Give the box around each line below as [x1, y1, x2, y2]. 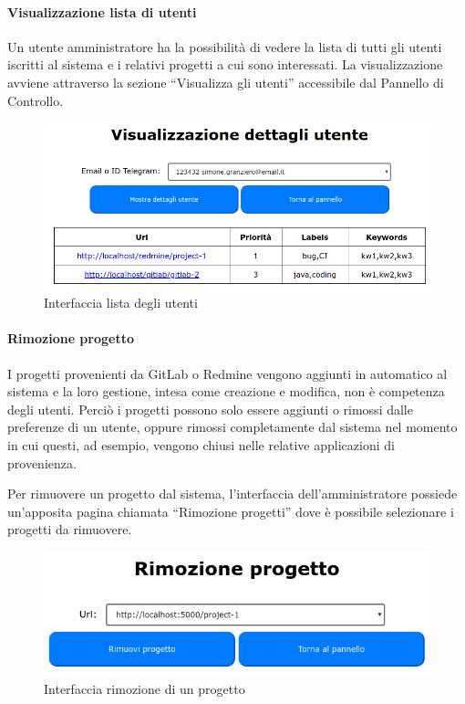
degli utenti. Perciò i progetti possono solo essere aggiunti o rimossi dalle [7, 399, 413, 418]
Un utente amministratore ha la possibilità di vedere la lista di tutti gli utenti [7, 37, 442, 56]
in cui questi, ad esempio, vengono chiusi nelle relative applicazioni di [7, 435, 395, 454]
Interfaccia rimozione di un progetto [44, 678, 245, 698]
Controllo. [7, 90, 64, 110]
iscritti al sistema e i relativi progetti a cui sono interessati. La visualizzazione [7, 55, 443, 74]
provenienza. [7, 453, 77, 472]
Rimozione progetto [7, 329, 134, 348]
